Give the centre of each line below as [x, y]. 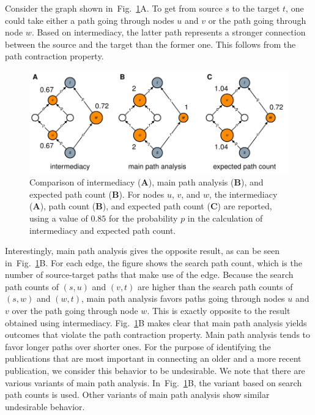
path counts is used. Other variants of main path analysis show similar [137, 394]
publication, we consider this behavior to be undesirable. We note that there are [155, 371]
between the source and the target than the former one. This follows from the [150, 44]
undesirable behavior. [45, 406]
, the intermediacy [243, 194]
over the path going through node [75, 311]
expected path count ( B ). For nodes [97, 194]
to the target [256, 8]
